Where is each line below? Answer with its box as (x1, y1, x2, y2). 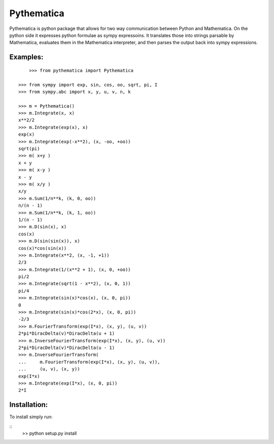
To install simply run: (9, 414, 53, 420)
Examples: (9, 53, 44, 61)
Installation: (9, 400, 48, 409)
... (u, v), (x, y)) (18, 366, 80, 372)
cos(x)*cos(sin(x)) (18, 245, 67, 251)
